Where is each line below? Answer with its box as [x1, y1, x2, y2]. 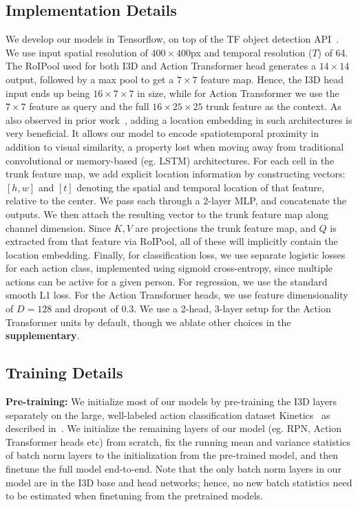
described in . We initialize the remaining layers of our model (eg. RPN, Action [6, 421, 341, 435]
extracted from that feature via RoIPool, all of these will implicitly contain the [6, 234, 338, 248]
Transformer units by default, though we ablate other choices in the [6, 314, 291, 329]
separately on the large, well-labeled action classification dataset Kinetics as [6, 407, 330, 422]
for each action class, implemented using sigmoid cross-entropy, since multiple [6, 261, 333, 275]
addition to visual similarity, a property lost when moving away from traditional [6, 139, 344, 153]
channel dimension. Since [6, 220, 111, 235]
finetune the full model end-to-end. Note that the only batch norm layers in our [6, 462, 341, 476]
